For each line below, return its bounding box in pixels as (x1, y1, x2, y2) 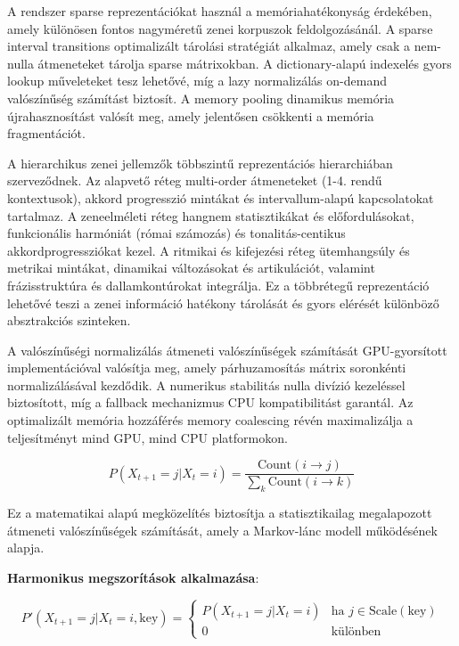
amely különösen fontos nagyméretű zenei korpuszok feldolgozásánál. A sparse (7, 19, 433, 37)
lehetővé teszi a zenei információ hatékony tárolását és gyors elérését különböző (7, 293, 439, 312)
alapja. (7, 538, 45, 557)
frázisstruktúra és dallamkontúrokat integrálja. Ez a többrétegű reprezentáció (7, 275, 430, 294)
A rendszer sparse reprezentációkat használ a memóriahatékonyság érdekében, (7, 2, 432, 20)
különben (331, 625, 381, 638)
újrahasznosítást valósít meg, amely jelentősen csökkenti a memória (7, 106, 374, 125)
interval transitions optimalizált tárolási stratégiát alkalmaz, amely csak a (7, 37, 411, 55)
